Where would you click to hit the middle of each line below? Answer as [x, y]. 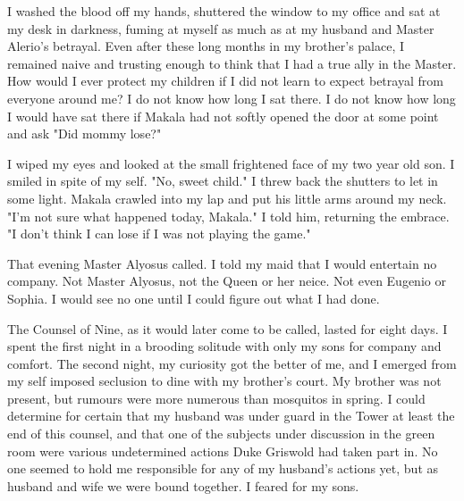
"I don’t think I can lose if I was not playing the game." [159, 234]
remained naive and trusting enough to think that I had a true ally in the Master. [232, 63]
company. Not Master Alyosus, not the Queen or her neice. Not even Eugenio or [227, 281]
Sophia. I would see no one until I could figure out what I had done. [194, 298]
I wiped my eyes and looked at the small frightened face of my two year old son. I [231, 163]
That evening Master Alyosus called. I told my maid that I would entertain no [222, 263]
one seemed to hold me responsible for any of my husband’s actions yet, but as [223, 468]
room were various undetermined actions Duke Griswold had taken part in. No [223, 451]
